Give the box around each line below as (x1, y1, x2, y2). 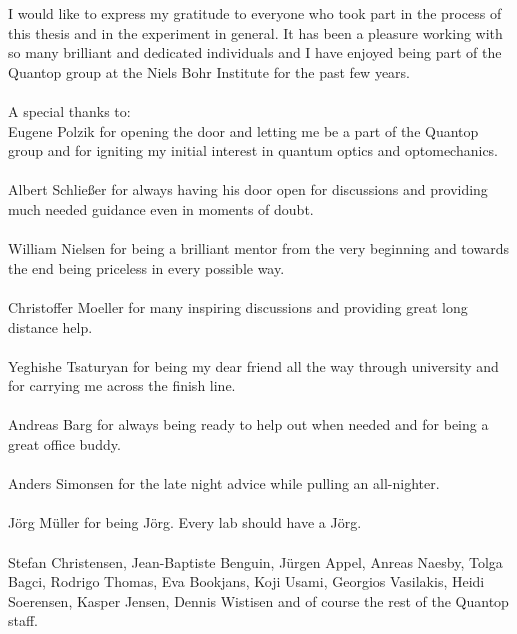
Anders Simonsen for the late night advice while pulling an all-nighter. (8, 473, 440, 494)
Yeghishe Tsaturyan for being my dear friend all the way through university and (8, 355, 499, 376)
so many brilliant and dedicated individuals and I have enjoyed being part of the (8, 42, 502, 63)
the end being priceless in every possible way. (8, 257, 285, 278)
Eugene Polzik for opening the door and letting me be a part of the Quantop (8, 120, 479, 141)
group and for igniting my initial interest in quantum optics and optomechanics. (8, 140, 499, 161)
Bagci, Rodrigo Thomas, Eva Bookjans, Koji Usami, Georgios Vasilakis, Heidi (8, 571, 485, 592)
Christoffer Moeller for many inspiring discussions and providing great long (8, 296, 468, 317)
